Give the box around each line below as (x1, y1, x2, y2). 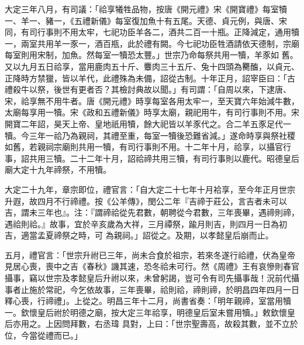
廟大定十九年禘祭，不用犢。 (5, 163, 111, 176)
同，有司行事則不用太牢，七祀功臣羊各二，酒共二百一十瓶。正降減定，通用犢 (5, 26, 299, 38)
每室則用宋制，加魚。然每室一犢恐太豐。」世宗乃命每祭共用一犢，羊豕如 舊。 (5, 49, 298, 61)
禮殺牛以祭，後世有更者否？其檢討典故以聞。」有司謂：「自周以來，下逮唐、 (5, 83, 291, 95)
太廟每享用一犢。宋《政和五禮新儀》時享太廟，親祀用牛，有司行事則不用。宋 (5, 106, 299, 118)
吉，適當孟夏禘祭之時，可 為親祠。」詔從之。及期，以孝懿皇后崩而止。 (5, 229, 274, 241)
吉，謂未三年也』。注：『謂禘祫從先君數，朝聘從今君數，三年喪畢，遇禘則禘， (5, 206, 299, 218)
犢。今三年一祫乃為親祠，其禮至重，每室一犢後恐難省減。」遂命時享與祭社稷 (5, 129, 295, 141)
